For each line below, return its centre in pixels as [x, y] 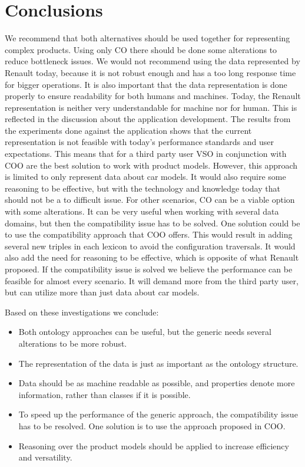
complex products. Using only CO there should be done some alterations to [141, 49]
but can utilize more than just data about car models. [102, 292]
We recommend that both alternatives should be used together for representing [147, 38]
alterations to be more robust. [73, 343]
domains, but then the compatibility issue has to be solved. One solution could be [152, 223]
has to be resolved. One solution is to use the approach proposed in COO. [152, 425]
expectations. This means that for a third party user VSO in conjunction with [146, 154]
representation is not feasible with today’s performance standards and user [139, 142]
